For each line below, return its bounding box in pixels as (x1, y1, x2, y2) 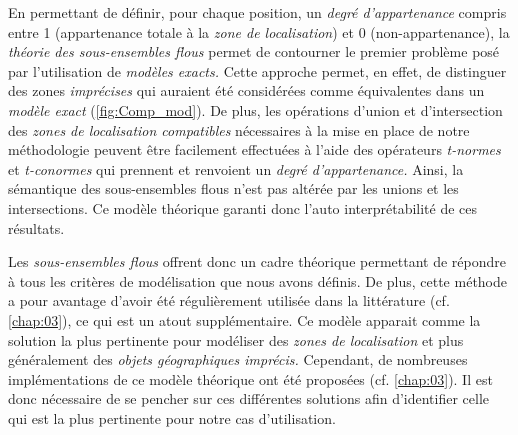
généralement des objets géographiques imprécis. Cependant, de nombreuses (8, 349, 468, 370)
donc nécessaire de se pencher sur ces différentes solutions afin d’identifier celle (8, 388, 490, 409)
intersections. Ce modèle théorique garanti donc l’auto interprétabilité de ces (8, 197, 478, 218)
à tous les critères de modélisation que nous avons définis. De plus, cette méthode (8, 270, 507, 291)
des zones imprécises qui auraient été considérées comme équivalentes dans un (8, 80, 485, 101)
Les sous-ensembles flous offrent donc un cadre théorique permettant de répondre (8, 251, 506, 272)
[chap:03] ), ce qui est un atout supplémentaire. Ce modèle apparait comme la (8, 309, 481, 330)
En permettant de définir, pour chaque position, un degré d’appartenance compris (8, 2, 507, 22)
